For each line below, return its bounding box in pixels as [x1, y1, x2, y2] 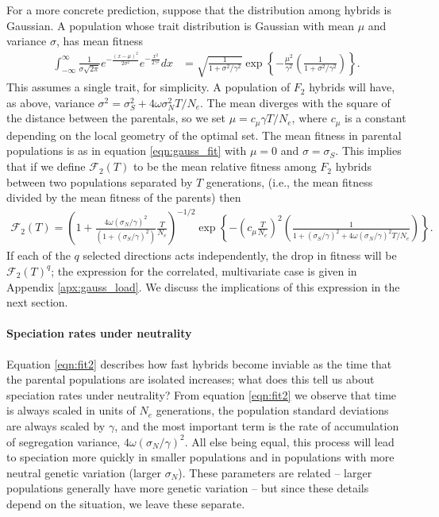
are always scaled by [6, 417, 106, 434]
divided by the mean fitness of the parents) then [6, 189, 241, 206]
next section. [6, 294, 68, 311]
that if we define [6, 158, 86, 175]
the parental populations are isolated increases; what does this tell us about [6, 371, 375, 388]
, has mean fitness [56, 33, 143, 49]
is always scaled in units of [6, 402, 136, 419]
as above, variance [6, 94, 94, 110]
